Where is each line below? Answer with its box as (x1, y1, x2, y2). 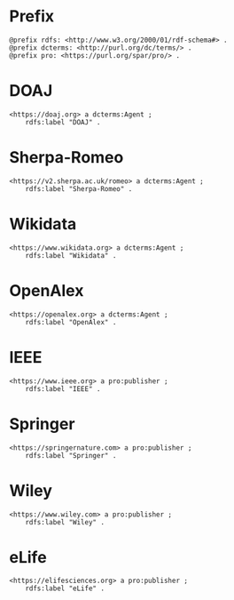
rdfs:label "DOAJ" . (25, 117, 101, 126)
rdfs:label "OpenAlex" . (25, 317, 117, 326)
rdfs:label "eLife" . (25, 584, 105, 593)
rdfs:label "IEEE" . (25, 384, 101, 393)
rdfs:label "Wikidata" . (25, 251, 117, 260)
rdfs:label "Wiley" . (25, 517, 105, 526)
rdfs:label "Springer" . (25, 451, 117, 460)
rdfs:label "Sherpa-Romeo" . (25, 184, 133, 193)
